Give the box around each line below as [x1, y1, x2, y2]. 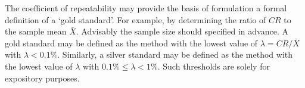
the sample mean [5, 25, 67, 37]
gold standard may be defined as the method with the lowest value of [5, 36, 258, 49]
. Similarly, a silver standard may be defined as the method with [57, 48, 293, 61]
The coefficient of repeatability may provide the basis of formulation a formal [5, 2, 287, 14]
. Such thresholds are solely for [157, 59, 270, 72]
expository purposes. [5, 71, 80, 84]
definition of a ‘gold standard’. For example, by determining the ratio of [5, 13, 266, 26]
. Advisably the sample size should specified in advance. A [76, 25, 288, 37]
